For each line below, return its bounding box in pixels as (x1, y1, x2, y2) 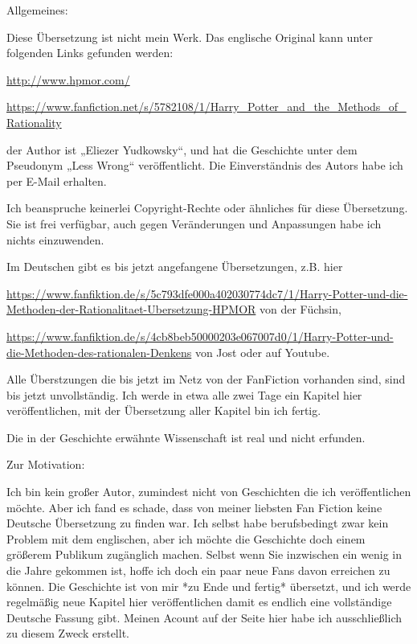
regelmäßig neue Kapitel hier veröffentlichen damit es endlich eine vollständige (6, 593, 392, 610)
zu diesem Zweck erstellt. (6, 625, 129, 642)
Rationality (6, 113, 62, 130)
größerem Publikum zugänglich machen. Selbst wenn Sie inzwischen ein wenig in (6, 546, 402, 563)
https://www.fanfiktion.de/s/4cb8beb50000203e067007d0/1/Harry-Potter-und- (6, 327, 394, 344)
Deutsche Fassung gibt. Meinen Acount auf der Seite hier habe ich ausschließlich (6, 609, 403, 626)
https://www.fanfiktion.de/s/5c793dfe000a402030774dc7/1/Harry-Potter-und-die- (6, 285, 408, 301)
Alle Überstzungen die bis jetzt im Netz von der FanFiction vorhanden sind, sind (6, 371, 406, 388)
